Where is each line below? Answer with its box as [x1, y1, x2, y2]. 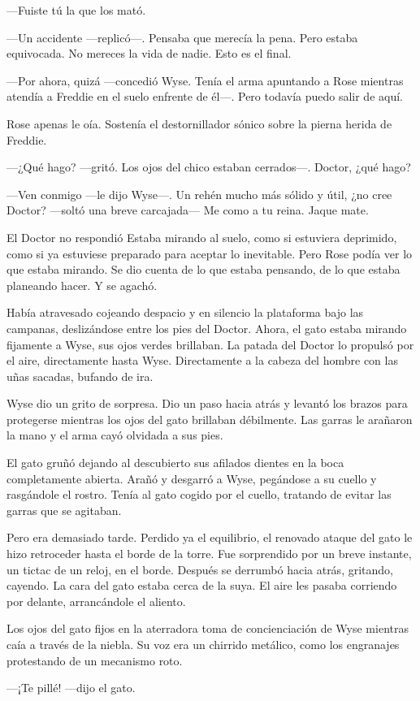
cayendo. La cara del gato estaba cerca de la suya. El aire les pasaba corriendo [6, 577, 397, 594]
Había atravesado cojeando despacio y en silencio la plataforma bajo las [6, 304, 364, 321]
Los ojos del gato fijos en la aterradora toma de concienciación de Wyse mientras [6, 620, 409, 637]
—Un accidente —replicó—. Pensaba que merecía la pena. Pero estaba [6, 28, 358, 45]
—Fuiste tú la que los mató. [6, 2, 146, 18]
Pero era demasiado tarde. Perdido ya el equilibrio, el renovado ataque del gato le [6, 529, 413, 546]
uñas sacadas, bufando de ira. [6, 367, 154, 384]
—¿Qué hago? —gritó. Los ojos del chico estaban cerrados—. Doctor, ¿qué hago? [6, 158, 411, 175]
